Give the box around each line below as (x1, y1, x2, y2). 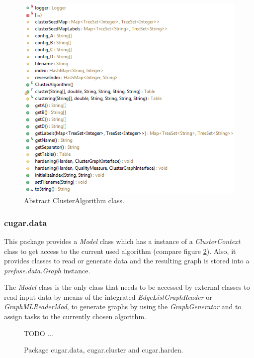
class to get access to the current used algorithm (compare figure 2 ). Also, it (4, 245, 236, 256)
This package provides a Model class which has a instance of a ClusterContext (4, 236, 241, 246)
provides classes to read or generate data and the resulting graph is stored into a (4, 255, 250, 266)
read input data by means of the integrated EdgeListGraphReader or (4, 291, 212, 302)
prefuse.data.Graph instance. (4, 265, 90, 275)
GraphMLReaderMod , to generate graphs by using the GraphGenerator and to (4, 301, 242, 312)
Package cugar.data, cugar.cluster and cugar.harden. (24, 345, 183, 355)
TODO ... (24, 328, 53, 338)
